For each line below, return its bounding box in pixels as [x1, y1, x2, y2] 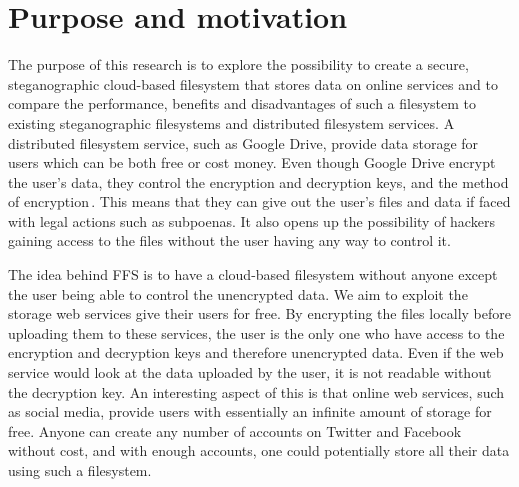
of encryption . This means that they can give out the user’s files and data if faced [8, 191, 511, 212]
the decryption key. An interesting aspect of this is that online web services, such [8, 381, 505, 402]
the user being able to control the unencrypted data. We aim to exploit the [8, 283, 468, 304]
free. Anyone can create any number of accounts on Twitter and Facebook [8, 420, 462, 441]
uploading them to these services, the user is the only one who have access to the [8, 322, 505, 343]
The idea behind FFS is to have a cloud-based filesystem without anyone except [8, 264, 498, 285]
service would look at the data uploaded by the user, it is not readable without [8, 362, 492, 383]
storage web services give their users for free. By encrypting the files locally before [8, 303, 511, 324]
